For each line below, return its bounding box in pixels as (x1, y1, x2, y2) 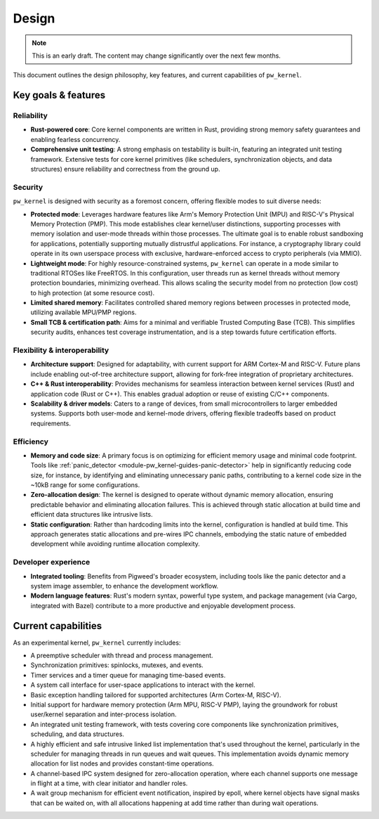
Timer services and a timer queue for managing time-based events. (30, 671, 226, 679)
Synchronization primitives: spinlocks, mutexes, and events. (30, 661, 204, 669)
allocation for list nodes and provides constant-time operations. (30, 759, 214, 768)
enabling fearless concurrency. (30, 135, 121, 143)
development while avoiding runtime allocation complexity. (30, 540, 200, 548)
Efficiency (13, 437, 49, 446)
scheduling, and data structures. (30, 730, 124, 738)
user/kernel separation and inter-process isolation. (30, 710, 177, 718)
